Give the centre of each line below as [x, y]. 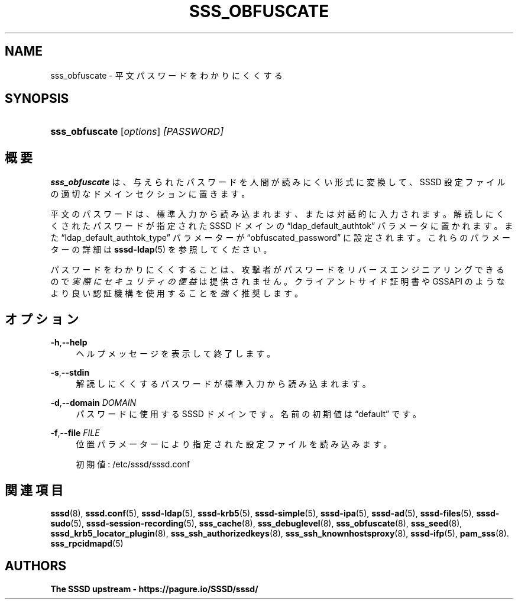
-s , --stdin [70, 373]
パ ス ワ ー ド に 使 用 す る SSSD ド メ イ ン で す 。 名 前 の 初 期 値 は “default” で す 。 [249, 414]
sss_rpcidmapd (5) [87, 543]
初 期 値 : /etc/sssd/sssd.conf [133, 464]
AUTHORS [36, 566]
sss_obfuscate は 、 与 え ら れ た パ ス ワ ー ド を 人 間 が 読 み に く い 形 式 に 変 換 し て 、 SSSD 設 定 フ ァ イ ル [278, 182]
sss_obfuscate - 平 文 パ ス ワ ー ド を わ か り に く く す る [166, 75]
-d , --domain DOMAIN [93, 403]
